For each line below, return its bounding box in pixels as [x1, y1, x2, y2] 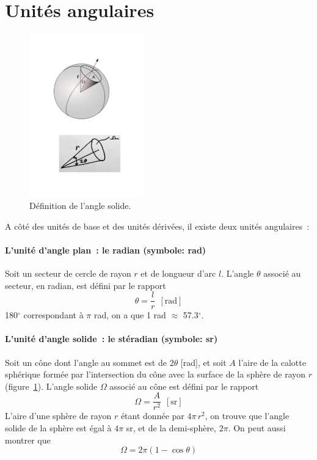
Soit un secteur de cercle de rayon [5, 266, 131, 279]
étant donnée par [120, 409, 184, 422]
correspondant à [23, 308, 84, 321]
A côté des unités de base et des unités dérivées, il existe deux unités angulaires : [5, 219, 310, 232]
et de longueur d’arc [140, 266, 216, 279]
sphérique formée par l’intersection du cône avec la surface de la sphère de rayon [5, 368, 306, 381]
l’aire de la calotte [238, 356, 306, 368]
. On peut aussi [228, 422, 286, 434]
